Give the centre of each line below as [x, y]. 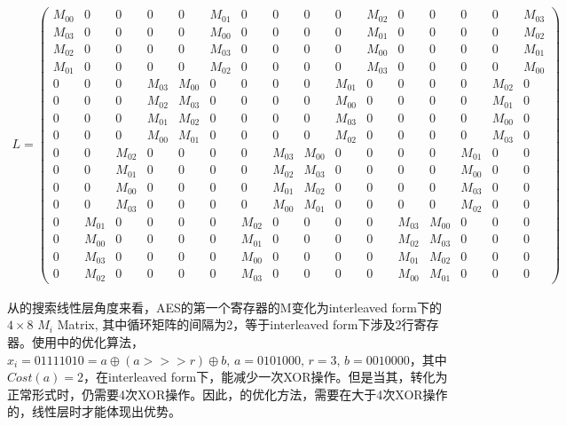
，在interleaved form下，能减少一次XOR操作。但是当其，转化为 [265, 377]
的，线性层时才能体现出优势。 [94, 411]
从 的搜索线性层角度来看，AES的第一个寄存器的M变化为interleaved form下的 [224, 307]
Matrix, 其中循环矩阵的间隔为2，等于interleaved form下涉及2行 [236, 324]
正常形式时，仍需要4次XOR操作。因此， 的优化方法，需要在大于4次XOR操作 [228, 394]
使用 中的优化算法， [87, 342]
